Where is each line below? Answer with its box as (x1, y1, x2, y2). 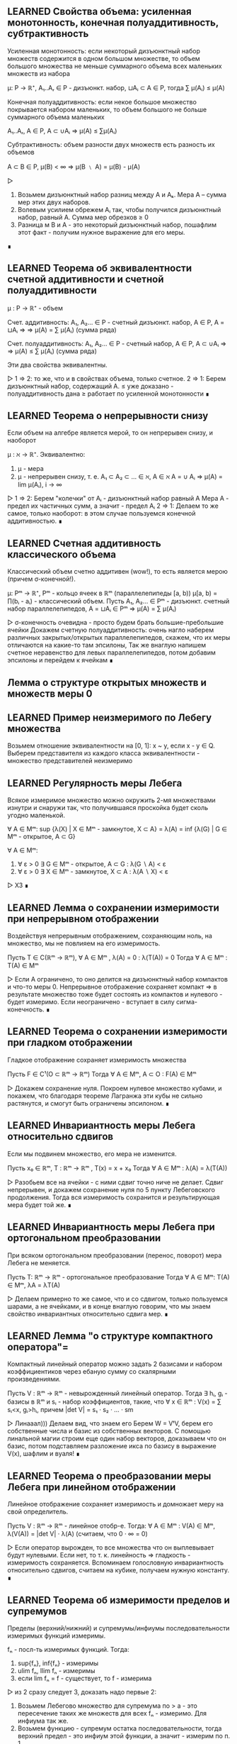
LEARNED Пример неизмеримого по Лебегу (7, 712, 212, 724)
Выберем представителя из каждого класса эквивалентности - (7, 749, 200, 757)
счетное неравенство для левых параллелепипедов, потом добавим (7, 648, 216, 657)
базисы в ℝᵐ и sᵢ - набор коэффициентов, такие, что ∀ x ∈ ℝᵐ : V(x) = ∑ (7, 1397, 221, 1406)
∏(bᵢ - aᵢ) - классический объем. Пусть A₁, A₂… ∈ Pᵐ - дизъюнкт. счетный (7, 597, 230, 606)
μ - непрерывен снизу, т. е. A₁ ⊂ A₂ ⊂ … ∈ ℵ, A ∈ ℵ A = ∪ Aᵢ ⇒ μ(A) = (17, 472, 223, 481)
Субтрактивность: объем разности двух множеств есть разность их (7, 140, 216, 148)
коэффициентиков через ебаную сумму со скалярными (7, 1367, 177, 1376)
